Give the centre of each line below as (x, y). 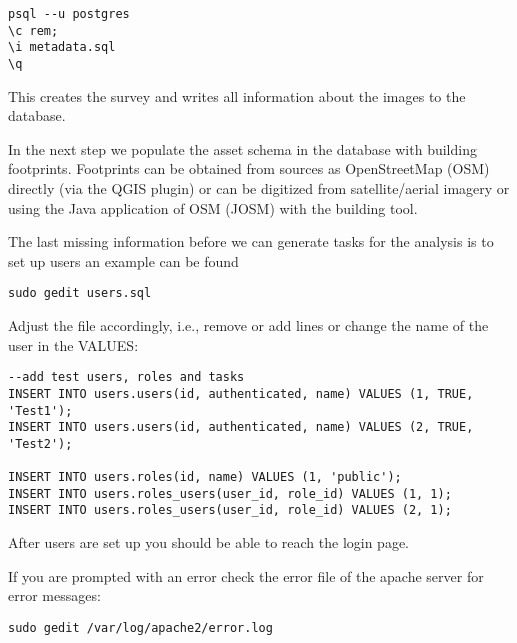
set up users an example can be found (123, 260)
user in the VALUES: (73, 344)
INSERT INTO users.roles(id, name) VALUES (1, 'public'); (205, 477)
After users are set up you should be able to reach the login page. (209, 542)
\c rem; (33, 30)
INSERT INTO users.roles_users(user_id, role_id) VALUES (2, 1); (230, 510)
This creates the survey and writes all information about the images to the (237, 95)
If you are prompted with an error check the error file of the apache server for (246, 575)
